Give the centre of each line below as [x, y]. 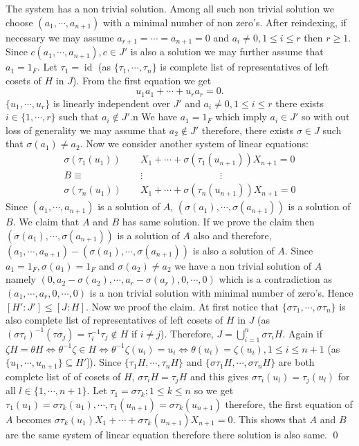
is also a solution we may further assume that [227, 52]
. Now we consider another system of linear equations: [194, 143]
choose [19, 22]
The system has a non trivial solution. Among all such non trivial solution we [170, 8]
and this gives [219, 376]
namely [21, 279]
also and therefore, [232, 235]
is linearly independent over [111, 103]
